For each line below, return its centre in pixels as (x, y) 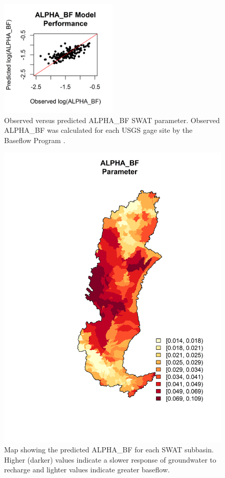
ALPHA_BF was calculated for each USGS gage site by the (98, 130)
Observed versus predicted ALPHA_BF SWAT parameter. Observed (112, 120)
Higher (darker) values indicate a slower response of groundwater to (110, 459)
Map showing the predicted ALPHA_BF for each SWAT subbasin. (109, 450)
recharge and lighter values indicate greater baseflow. (87, 470)
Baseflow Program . (35, 140)
